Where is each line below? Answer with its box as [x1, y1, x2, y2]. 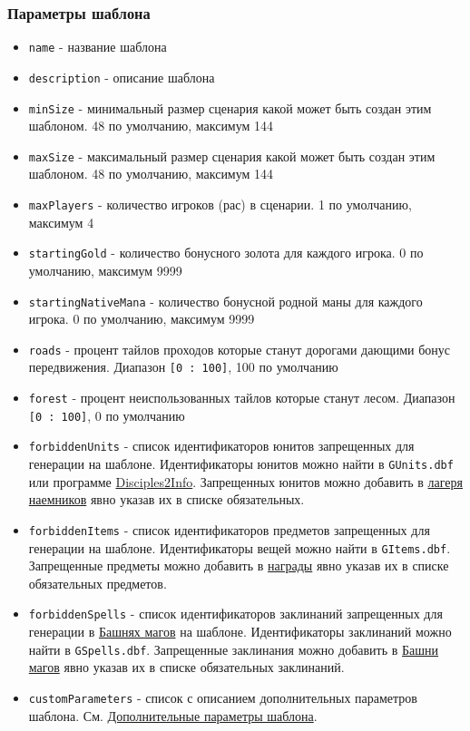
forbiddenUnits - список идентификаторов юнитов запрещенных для [28, 436, 415, 455]
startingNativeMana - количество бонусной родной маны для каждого [28, 291, 423, 310]
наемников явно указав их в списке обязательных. [28, 490, 305, 509]
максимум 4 [28, 212, 94, 231]
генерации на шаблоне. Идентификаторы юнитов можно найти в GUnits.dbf [28, 454, 454, 473]
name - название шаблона [28, 37, 167, 56]
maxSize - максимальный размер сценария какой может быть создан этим [28, 146, 436, 165]
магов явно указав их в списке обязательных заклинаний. [28, 658, 345, 677]
